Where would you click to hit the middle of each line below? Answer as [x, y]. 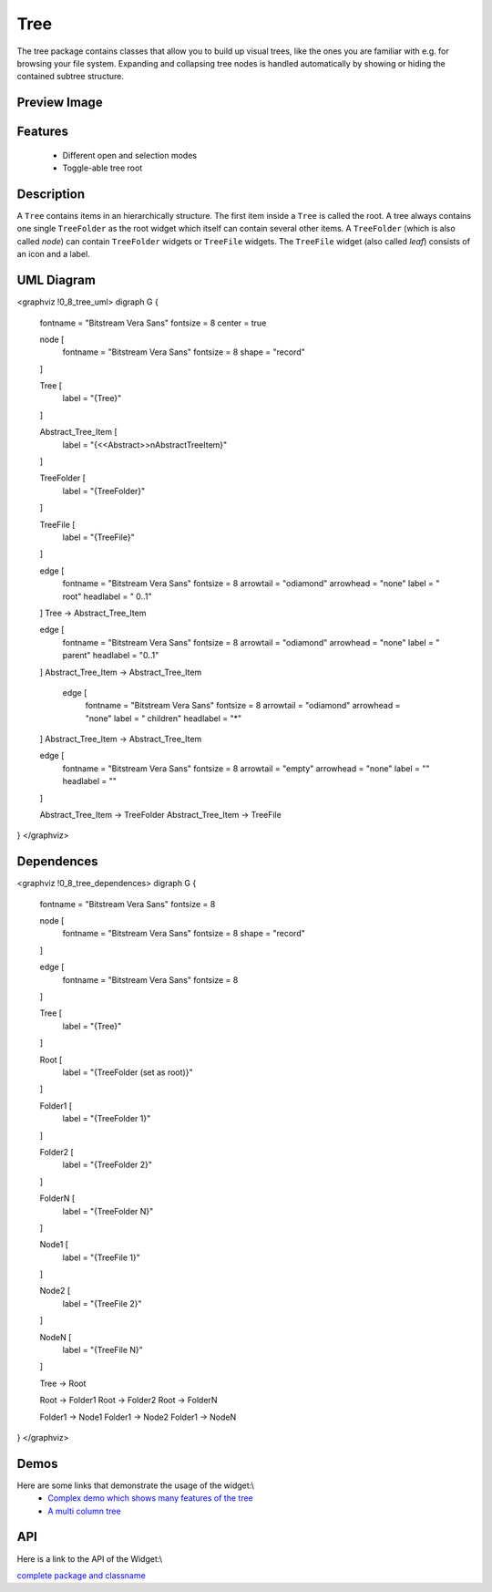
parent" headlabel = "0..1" [111, 656]
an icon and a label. [53, 254]
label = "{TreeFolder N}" [108, 1211]
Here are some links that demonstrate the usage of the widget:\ [136, 1485]
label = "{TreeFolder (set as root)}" [128, 1072]
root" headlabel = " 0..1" [107, 596]
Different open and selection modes [130, 155]
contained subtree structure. [71, 77]
